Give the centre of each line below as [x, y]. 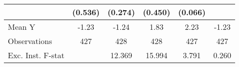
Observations [30, 41]
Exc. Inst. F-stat [36, 55]
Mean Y [22, 27]
